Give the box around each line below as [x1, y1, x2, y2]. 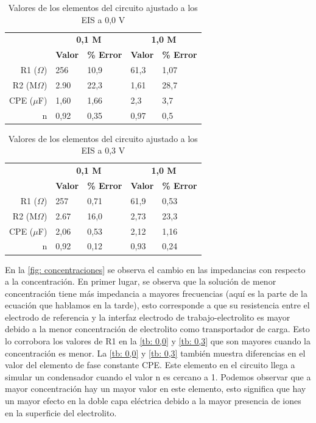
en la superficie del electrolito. [5, 406, 117, 419]
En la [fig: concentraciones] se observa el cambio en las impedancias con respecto [5, 263, 306, 275]
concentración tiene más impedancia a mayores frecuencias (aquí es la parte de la [5, 286, 308, 299]
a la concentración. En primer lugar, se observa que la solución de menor [5, 275, 276, 288]
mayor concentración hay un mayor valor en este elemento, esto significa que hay [5, 382, 306, 395]
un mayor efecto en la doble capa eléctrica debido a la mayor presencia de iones [5, 394, 301, 407]
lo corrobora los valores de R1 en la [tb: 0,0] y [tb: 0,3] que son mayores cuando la [5, 335, 311, 347]
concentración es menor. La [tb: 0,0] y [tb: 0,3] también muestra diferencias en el [5, 346, 306, 359]
